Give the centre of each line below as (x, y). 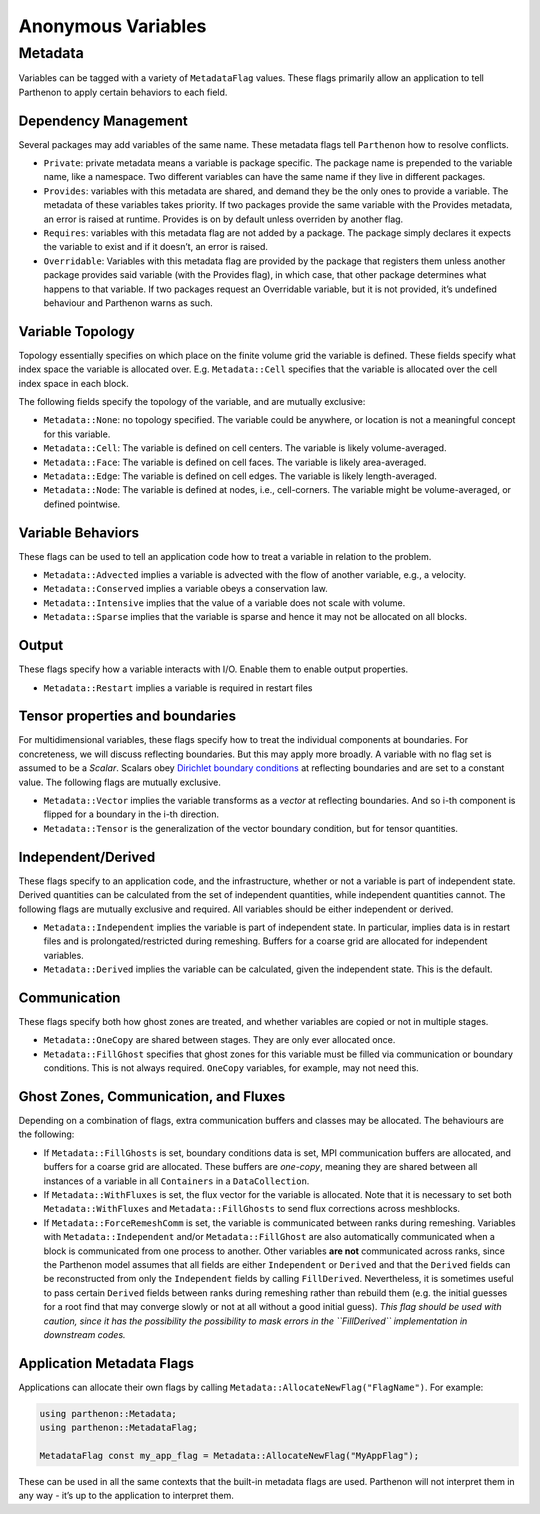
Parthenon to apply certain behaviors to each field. (123, 92)
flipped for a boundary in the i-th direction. (131, 814)
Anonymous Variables (112, 26)
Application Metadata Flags (106, 1363)
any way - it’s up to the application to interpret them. (126, 1496)
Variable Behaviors (79, 532)
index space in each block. (73, 383)
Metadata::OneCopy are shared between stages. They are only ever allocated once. (219, 1040)
